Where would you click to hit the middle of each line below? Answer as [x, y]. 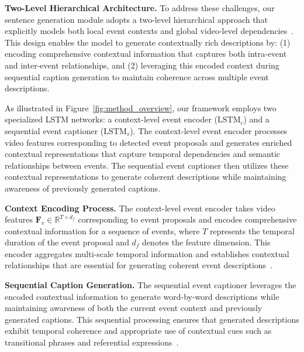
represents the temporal [252, 230]
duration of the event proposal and [67, 242]
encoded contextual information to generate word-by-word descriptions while [142, 296]
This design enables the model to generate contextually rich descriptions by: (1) [148, 42]
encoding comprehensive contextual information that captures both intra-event [146, 54]
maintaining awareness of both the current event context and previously [134, 308]
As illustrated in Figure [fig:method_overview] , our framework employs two [141, 107]
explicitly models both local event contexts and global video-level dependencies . [149, 31]
